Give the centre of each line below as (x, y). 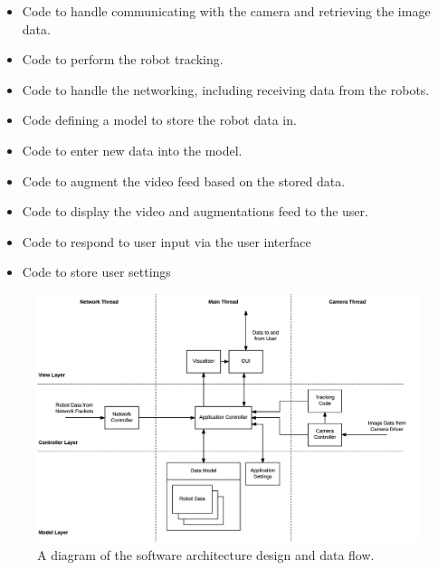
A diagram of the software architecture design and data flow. (206, 555)
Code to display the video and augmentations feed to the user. (195, 211)
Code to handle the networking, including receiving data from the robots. (226, 89)
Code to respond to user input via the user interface (167, 241)
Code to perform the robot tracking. (123, 59)
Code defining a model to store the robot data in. (159, 120)
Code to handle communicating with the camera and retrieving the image (226, 11)
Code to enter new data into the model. (132, 150)
